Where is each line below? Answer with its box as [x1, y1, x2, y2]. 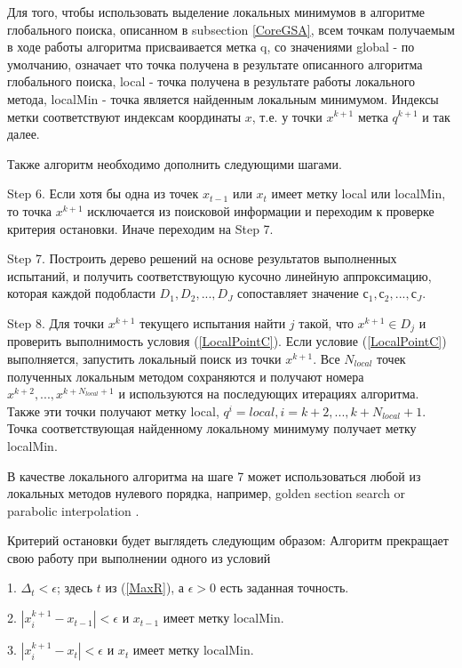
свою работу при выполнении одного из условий [7, 548, 271, 567]
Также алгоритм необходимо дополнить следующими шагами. [7, 154, 342, 173]
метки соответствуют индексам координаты [7, 107, 242, 125]
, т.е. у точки [251, 107, 323, 125]
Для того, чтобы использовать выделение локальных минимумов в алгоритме [7, 3, 426, 20]
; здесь [56, 578, 93, 597]
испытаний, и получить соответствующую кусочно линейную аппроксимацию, [7, 266, 432, 285]
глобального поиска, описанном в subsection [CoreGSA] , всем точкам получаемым [7, 20, 455, 38]
